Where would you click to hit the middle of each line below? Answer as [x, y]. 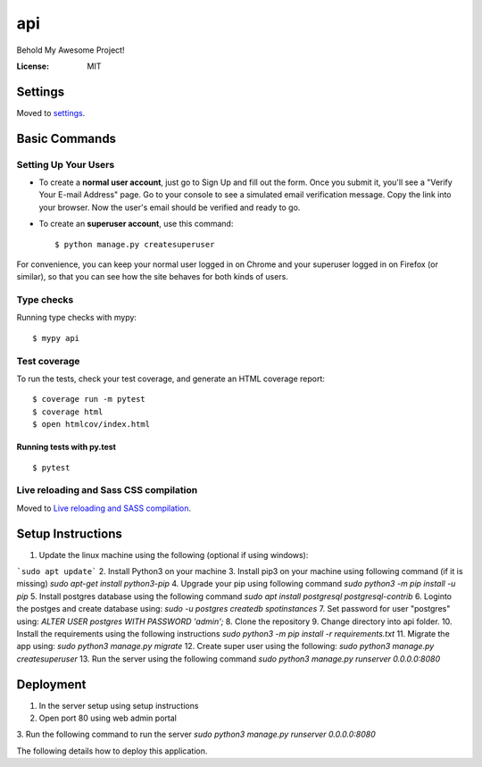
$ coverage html [68, 412]
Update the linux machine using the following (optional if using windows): [174, 554]
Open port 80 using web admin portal [108, 718]
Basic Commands [66, 138]
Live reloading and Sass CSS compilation [107, 490]
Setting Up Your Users [66, 164]
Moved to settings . [51, 113]
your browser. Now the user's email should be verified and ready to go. [170, 207]
